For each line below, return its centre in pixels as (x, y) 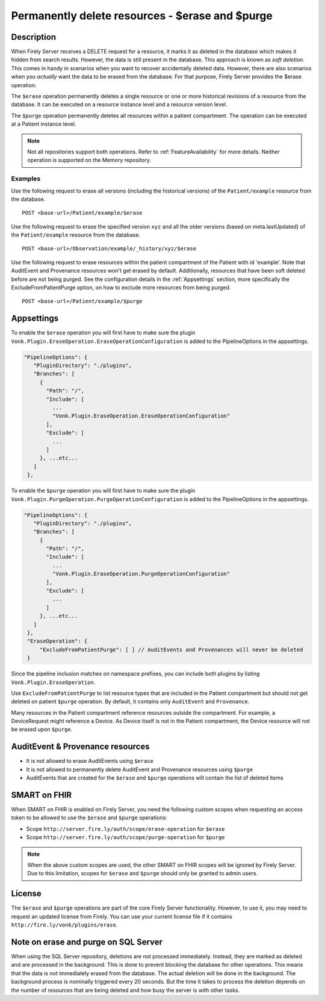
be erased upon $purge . (42, 729)
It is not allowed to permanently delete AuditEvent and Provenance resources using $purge (140, 769)
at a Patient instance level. (44, 124)
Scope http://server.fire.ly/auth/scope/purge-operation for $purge (125, 837)
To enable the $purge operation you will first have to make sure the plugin (103, 491)
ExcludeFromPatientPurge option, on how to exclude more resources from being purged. (121, 288)
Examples (26, 179)
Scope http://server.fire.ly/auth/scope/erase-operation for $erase (125, 829)
